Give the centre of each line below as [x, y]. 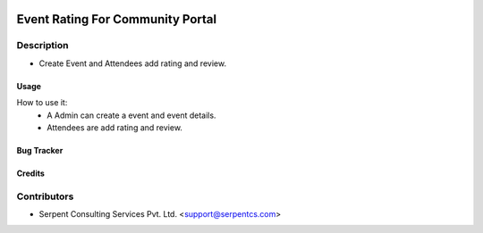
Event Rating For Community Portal [117, 19]
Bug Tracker [40, 150]
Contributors [45, 196]
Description [42, 46]
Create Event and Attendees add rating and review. [133, 63]
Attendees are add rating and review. [115, 127]
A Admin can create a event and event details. [131, 115]
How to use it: [42, 103]
